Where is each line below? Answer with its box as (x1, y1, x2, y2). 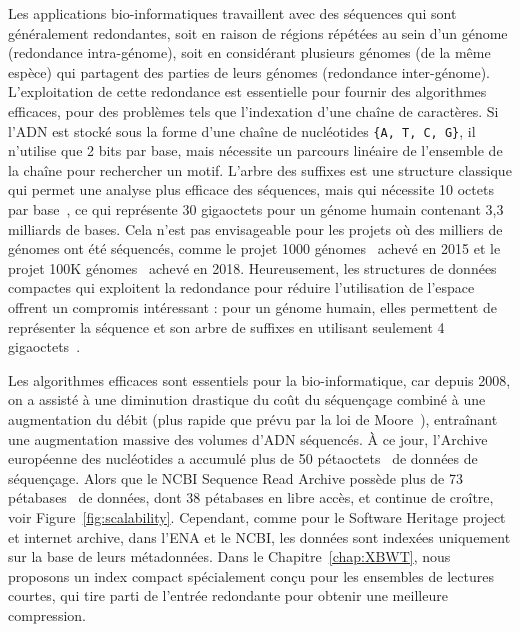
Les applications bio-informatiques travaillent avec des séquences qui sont (8, 3, 457, 23)
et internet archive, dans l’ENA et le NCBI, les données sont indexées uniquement (8, 526, 511, 547)
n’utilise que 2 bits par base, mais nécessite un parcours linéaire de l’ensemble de (8, 140, 503, 161)
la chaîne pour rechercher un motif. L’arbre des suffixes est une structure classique (8, 159, 512, 180)
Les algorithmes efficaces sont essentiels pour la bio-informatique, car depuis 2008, (8, 369, 511, 390)
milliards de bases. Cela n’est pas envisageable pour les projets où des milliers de (8, 218, 503, 239)
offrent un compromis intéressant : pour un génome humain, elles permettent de (8, 296, 497, 317)
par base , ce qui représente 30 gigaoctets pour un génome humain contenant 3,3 (8, 199, 504, 219)
